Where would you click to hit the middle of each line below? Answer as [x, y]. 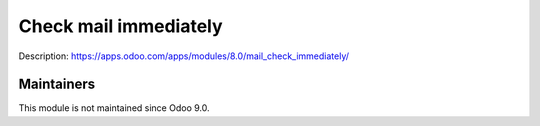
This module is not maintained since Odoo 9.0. [114, 108]
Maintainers [57, 84]
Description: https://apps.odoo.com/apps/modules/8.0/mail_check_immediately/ [184, 56]
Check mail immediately [121, 26]
